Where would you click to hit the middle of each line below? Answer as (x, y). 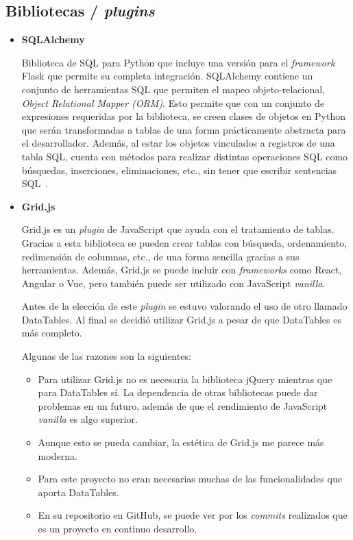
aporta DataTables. (78, 492)
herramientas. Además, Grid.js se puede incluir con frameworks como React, (182, 270)
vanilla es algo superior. (88, 419)
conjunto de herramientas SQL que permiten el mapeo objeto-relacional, (173, 89)
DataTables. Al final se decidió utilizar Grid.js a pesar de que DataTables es (181, 319)
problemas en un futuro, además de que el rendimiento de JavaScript (183, 405)
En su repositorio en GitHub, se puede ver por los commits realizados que (193, 515)
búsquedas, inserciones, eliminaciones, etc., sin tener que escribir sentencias (179, 170)
